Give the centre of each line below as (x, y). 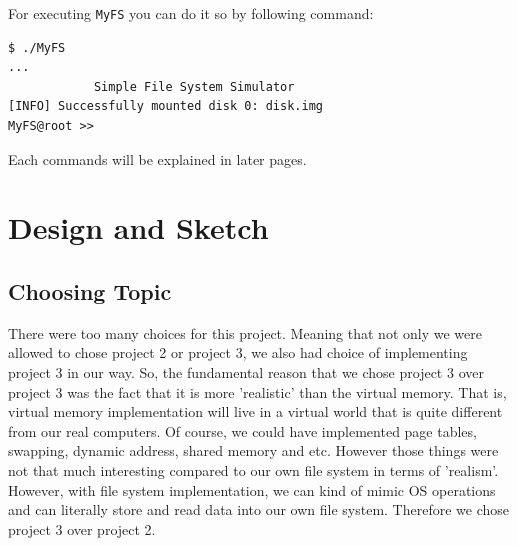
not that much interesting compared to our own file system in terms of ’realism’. (253, 469)
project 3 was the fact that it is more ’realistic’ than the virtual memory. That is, (257, 391)
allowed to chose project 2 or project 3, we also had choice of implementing (238, 352)
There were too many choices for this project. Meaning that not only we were (245, 332)
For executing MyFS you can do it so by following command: (191, 13)
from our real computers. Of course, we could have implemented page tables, (242, 430)
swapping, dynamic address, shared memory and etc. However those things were (253, 450)
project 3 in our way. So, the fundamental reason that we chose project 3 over (246, 371)
